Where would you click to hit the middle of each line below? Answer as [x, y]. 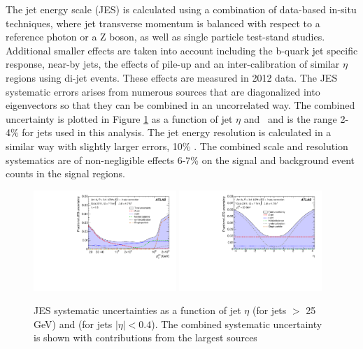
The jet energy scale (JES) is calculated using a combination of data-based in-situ [181, 9]
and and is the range [290, 118]
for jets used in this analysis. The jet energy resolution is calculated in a [177, 132]
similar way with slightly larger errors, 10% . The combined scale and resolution [177, 146]
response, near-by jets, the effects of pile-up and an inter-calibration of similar [173, 64]
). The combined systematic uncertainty [237, 324]
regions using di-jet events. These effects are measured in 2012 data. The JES [172, 77]
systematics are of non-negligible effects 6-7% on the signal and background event [180, 159]
